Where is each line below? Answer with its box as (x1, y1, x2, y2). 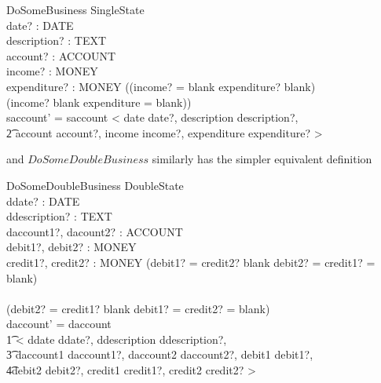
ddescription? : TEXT (6, 208, 112, 224)
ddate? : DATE (6, 192, 80, 209)
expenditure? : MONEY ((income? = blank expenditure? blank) (6, 78, 316, 94)
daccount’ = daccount (6, 316, 112, 332)
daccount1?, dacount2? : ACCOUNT (6, 223, 183, 239)
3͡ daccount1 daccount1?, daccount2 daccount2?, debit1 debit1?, (6, 346, 313, 363)
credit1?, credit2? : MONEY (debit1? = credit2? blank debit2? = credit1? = (6, 254, 376, 270)
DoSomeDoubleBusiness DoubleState (6, 177, 184, 193)
